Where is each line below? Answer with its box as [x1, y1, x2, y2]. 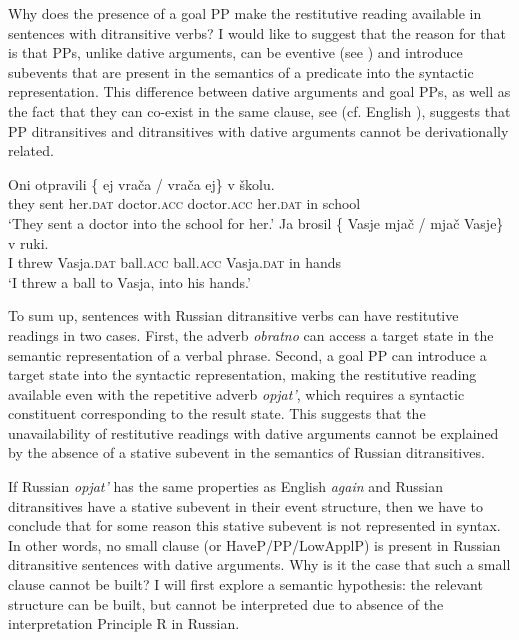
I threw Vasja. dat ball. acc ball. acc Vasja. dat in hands [8, 252, 342, 273]
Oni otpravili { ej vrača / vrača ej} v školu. [8, 173, 275, 194]
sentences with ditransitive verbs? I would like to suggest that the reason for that [8, 22, 507, 43]
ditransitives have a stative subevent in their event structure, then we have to [8, 495, 483, 516]
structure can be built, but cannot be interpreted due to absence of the [8, 593, 444, 614]
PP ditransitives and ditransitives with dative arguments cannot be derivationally [8, 120, 509, 141]
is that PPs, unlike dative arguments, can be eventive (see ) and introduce [8, 42, 463, 63]
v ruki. [8, 232, 49, 253]
